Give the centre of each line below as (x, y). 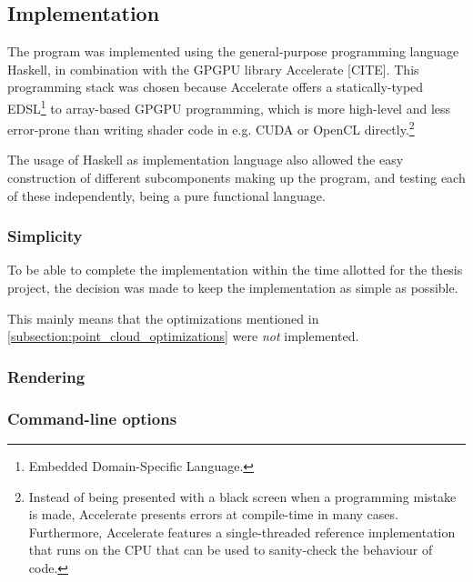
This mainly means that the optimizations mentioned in (163, 318)
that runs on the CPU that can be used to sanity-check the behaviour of (231, 550)
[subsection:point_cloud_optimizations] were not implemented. (183, 336)
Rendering (46, 376)
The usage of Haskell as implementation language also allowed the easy (206, 160)
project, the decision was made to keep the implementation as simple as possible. (233, 288)
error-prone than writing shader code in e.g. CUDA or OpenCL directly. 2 (211, 128)
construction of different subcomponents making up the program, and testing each (236, 178)
